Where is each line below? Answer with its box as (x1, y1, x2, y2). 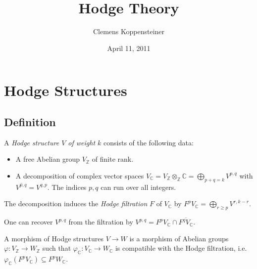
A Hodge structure (4, 137, 59, 147)
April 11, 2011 (107, 43, 151, 53)
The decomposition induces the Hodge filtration (4, 198, 148, 209)
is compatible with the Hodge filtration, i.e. (115, 243, 247, 253)
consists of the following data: (103, 137, 194, 147)
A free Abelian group (15, 154, 80, 164)
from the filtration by (68, 217, 133, 227)
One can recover (4, 217, 53, 227)
